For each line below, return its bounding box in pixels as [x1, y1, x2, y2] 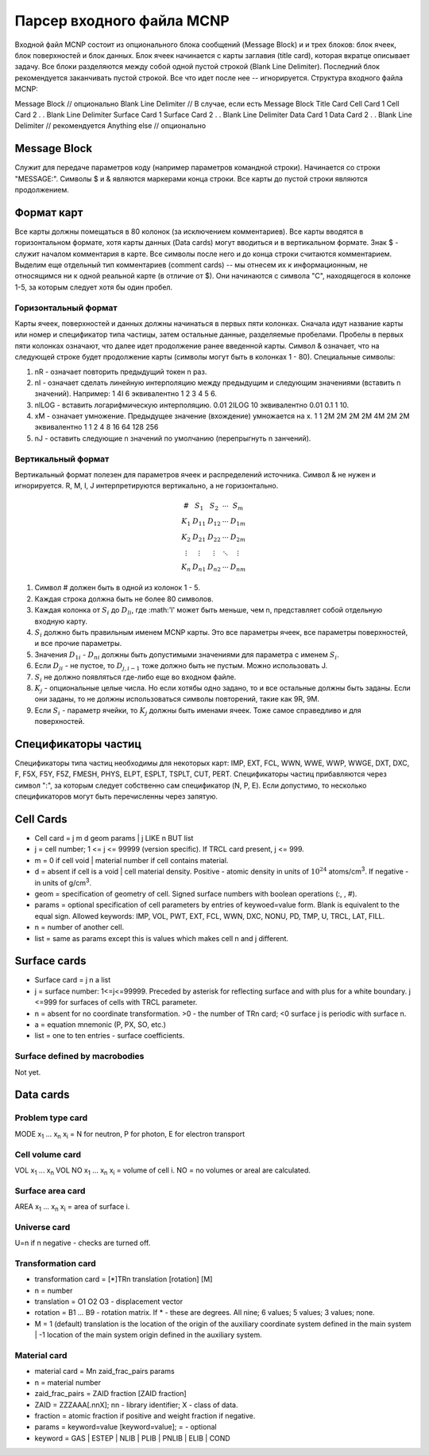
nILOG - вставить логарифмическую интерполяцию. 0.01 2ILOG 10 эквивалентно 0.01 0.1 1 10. [34, 400, 350, 410]
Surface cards [14, 955, 87, 968]
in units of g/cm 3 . [34, 876, 91, 887]
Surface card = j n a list [34, 975, 111, 985]
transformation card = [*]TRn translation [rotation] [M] [34, 1274, 213, 1284]
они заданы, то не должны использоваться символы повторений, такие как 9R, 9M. [34, 694, 320, 704]
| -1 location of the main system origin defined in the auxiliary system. [34, 1330, 262, 1340]
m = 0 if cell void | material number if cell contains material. [34, 855, 229, 865]
